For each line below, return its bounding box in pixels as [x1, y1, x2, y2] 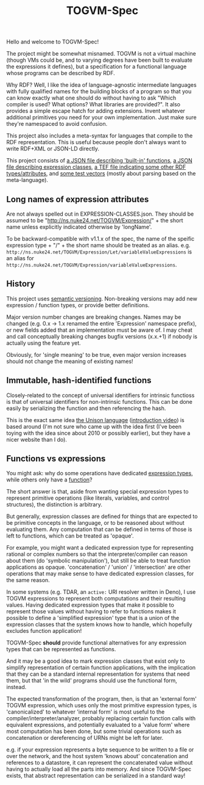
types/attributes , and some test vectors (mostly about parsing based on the [6, 170, 196, 177]
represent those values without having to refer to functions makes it [6, 608, 177, 615]
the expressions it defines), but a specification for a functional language [6, 63, 187, 70]
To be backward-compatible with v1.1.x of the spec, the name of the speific [6, 235, 195, 242]
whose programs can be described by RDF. [6, 70, 116, 77]
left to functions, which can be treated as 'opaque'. [6, 532, 134, 539]
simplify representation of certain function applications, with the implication [6, 664, 196, 671]
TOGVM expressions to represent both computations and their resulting [6, 595, 186, 602]
